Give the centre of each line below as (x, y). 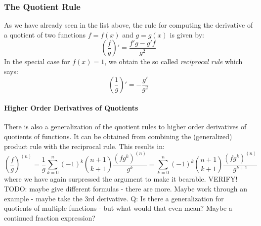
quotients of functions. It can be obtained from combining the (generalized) (118, 136)
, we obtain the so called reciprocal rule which (174, 61)
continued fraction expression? (50, 217)
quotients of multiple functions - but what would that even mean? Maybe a (118, 208)
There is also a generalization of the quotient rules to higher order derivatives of (125, 127)
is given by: (187, 34)
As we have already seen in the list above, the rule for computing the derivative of (129, 25)
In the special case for (37, 61)
